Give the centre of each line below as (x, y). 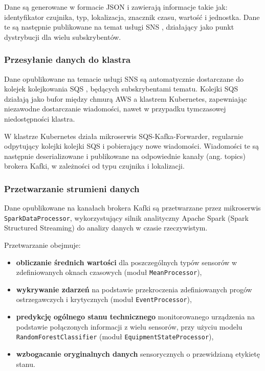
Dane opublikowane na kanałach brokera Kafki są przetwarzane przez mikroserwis (132, 208)
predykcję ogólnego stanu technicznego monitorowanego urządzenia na (135, 317)
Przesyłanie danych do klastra (68, 60)
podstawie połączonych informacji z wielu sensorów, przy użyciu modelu (129, 326)
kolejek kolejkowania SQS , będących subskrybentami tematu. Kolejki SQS (121, 89)
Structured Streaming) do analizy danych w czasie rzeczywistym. (106, 228)
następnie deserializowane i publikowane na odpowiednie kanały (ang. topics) (125, 156)
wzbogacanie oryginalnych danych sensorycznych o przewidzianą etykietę (138, 353)
